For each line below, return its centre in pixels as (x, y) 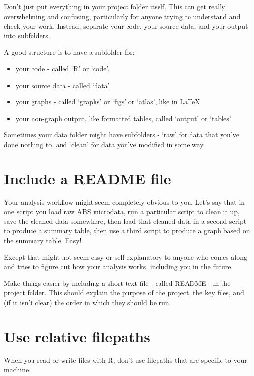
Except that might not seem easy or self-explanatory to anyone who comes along (126, 257)
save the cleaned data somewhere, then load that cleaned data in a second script (125, 221)
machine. (17, 369)
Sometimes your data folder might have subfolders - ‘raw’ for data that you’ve (122, 135)
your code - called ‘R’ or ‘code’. (63, 68)
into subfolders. (27, 35)
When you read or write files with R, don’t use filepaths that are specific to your (126, 360)
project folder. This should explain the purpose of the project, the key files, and (124, 293)
